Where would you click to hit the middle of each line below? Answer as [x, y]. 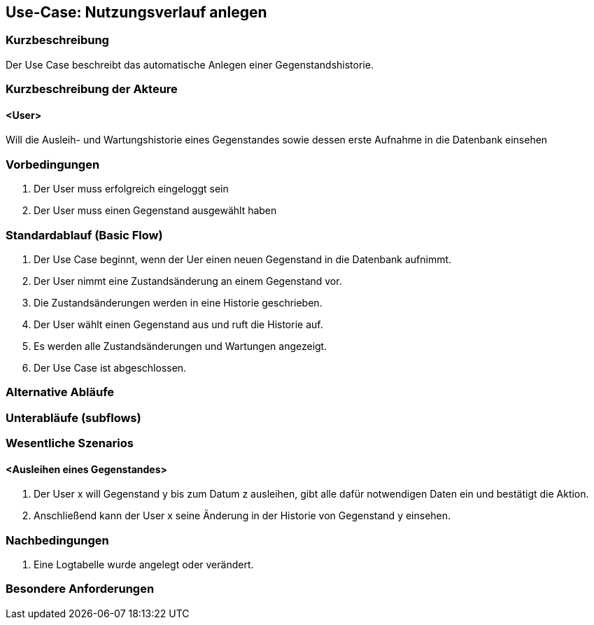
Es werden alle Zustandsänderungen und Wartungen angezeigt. [181, 346]
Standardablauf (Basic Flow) [84, 235]
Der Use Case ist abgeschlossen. [110, 367]
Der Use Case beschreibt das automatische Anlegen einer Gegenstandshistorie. [190, 64]
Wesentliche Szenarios [70, 443]
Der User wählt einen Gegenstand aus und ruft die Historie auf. [178, 324]
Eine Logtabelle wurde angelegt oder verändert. [144, 564]
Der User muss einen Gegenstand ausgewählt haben [155, 211]
